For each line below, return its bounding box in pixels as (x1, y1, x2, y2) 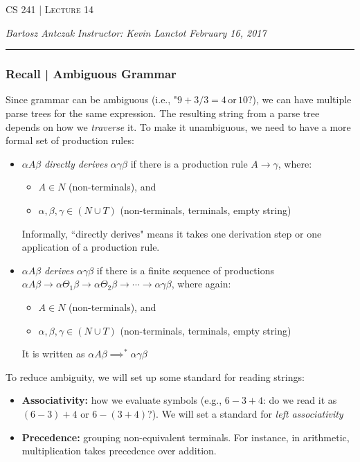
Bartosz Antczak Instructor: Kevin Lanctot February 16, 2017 (6, 25, 267, 39)
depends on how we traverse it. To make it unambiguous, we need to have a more (6, 119, 351, 134)
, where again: (171, 276, 231, 291)
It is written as (21, 346, 85, 361)
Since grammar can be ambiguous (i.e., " (6, 92, 178, 107)
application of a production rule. (21, 240, 160, 254)
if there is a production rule (130, 156, 248, 170)
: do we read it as (263, 393, 337, 407)
